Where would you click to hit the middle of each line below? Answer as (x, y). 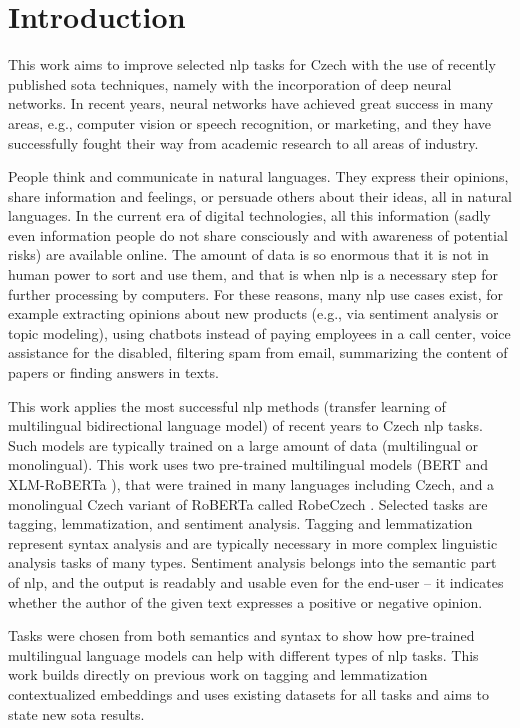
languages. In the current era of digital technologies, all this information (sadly (249, 215)
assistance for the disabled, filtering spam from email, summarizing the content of (258, 352)
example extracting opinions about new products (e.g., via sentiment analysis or (253, 313)
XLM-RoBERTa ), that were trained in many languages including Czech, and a (251, 484)
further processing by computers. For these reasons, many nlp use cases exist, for (256, 293)
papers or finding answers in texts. (113, 372)
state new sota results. (76, 713)
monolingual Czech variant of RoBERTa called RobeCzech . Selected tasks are (248, 503)
